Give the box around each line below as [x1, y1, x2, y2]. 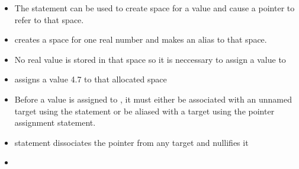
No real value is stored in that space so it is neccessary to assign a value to [14, 53, 286, 65]
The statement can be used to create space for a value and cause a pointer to [14, 2, 295, 14]
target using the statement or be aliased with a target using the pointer [14, 104, 275, 117]
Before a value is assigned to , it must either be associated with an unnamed [14, 93, 292, 105]
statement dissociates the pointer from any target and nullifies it [14, 136, 249, 148]
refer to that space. [14, 13, 84, 25]
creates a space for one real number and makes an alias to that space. [14, 33, 267, 46]
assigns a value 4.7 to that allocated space [14, 73, 167, 85]
